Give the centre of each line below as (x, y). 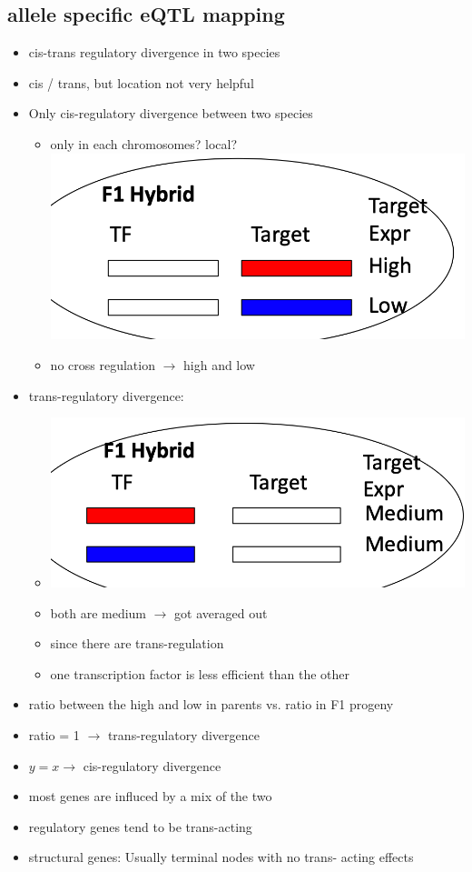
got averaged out (221, 612)
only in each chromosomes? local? (144, 143)
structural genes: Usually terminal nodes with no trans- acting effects (221, 857)
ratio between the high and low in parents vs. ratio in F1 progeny (211, 704)
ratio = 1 (54, 735)
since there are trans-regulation (137, 643)
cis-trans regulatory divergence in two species (154, 52)
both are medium (98, 612)
